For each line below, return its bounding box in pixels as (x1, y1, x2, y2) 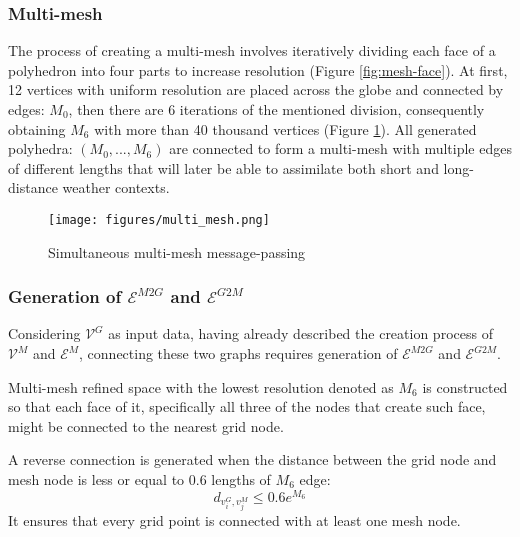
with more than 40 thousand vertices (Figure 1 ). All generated (94, 118, 477, 139)
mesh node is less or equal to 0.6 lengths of (8, 469, 271, 489)
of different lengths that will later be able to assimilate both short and (8, 157, 439, 178)
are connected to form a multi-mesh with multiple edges (169, 138, 512, 159)
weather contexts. (62, 177, 170, 198)
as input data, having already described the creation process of (108, 323, 493, 344)
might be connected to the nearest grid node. (8, 415, 284, 436)
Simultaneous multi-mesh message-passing (48, 241, 306, 262)
